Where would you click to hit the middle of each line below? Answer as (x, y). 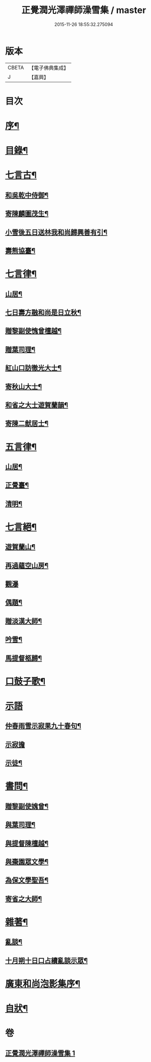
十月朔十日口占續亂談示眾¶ (47, 960)
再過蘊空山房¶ (27, 565)
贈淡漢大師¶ (24, 621)
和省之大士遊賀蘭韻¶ (37, 405)
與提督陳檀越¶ (27, 843)
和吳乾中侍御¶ (27, 195)
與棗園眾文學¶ (27, 862)
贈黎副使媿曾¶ (27, 806)
